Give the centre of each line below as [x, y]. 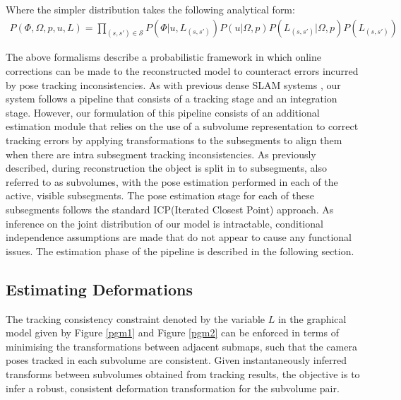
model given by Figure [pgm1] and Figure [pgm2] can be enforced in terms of [172, 333]
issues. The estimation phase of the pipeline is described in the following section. [180, 251]
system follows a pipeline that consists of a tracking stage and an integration [172, 99]
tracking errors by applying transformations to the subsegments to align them [174, 140]
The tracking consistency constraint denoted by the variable [136, 318]
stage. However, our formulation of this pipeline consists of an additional [163, 112]
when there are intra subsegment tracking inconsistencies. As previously [161, 154]
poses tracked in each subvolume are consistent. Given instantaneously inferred [176, 360]
